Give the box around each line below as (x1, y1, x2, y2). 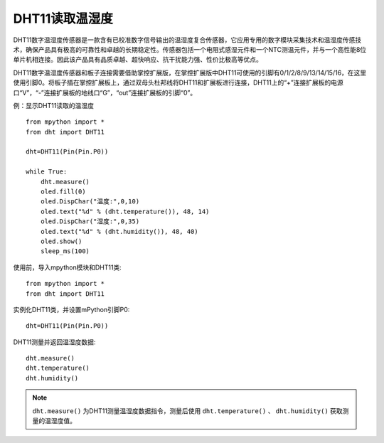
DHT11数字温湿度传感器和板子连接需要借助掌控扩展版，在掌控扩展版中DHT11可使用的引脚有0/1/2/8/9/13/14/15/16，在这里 (13, 68, 367, 77)
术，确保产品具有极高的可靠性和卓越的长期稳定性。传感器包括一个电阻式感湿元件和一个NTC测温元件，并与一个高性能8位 (13, 45, 367, 53)
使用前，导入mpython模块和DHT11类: (13, 263, 122, 272)
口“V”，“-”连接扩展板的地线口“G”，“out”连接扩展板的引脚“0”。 (13, 88, 197, 97)
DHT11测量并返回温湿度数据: (13, 338, 96, 346)
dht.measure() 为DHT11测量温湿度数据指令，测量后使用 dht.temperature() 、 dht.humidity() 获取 (32, 406, 343, 415)
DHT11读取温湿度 (13, 11, 113, 26)
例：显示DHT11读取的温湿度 (13, 101, 94, 110)
